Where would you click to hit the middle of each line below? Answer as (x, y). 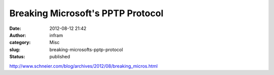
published (60, 57)
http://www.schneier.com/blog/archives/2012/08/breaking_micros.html (83, 66)
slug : (15, 49)
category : (20, 43)
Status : (17, 57)
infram (56, 35)
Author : (18, 35)
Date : (15, 28)
